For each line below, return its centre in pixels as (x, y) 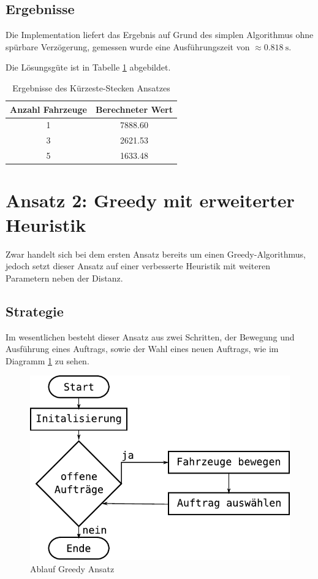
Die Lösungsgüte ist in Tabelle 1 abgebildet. (88, 67)
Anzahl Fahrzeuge (48, 109)
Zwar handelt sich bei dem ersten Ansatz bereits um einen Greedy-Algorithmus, (156, 254)
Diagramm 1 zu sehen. (47, 360)
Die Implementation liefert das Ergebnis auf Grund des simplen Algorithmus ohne (160, 35)
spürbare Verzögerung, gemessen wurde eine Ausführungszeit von (128, 46)
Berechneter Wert (134, 109)
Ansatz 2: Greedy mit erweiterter (150, 200)
